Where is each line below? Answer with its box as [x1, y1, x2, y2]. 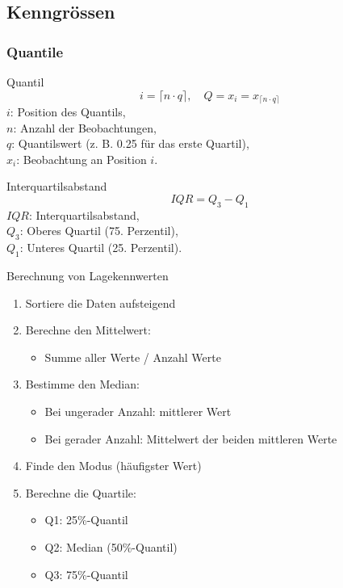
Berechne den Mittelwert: [25, 321, 151, 338]
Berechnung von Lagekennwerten [6, 267, 169, 283]
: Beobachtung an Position [16, 150, 147, 167]
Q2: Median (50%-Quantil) [44, 538, 178, 555]
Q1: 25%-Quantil [44, 511, 128, 528]
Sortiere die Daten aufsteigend [25, 294, 176, 311]
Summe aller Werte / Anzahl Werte [44, 348, 221, 365]
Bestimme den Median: [25, 376, 140, 393]
